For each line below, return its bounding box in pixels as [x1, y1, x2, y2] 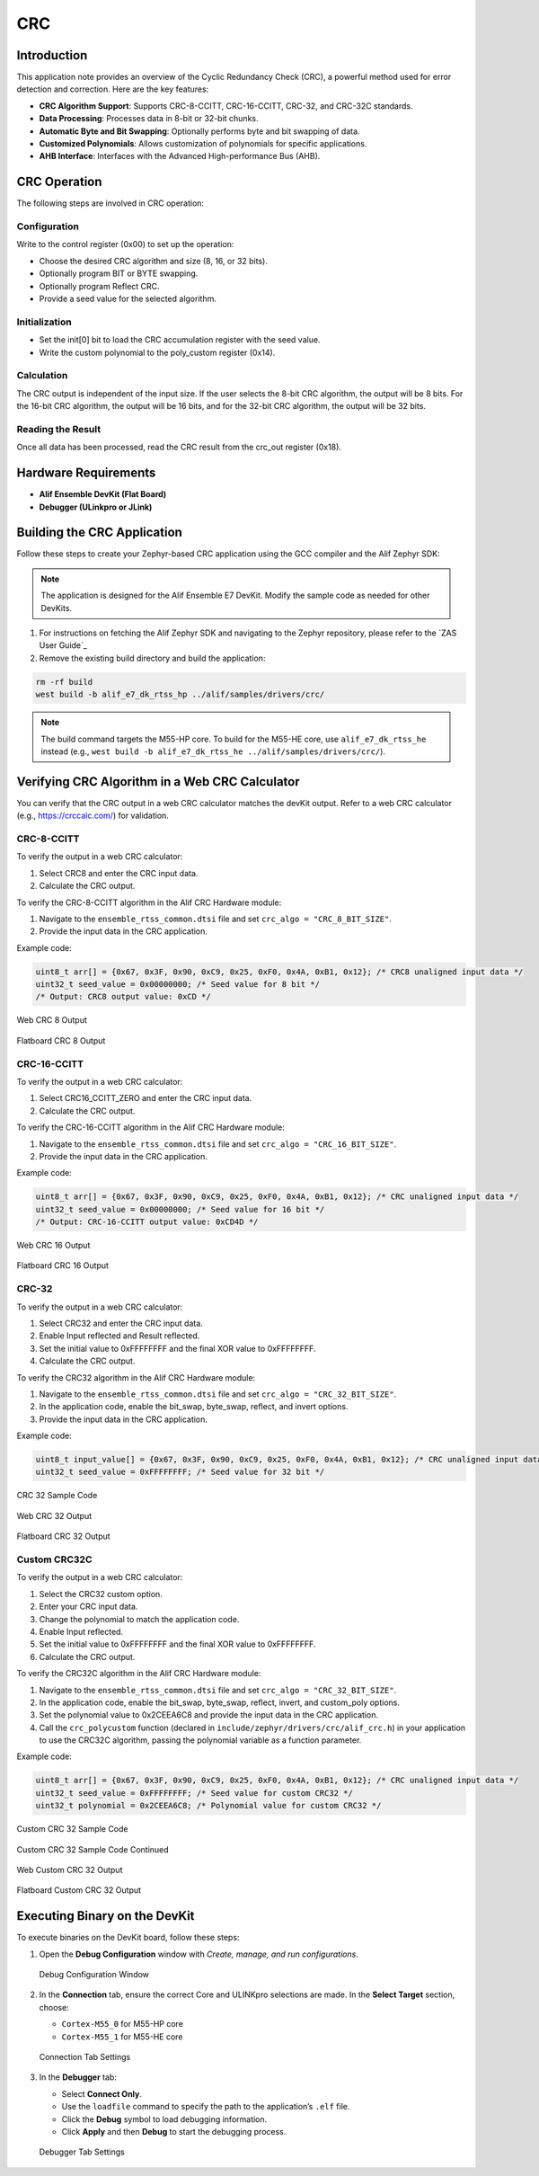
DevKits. [40, 602, 72, 613]
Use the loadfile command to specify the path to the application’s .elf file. [61, 2101, 350, 2112]
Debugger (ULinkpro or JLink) [39, 502, 153, 512]
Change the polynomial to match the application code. [39, 1613, 240, 1624]
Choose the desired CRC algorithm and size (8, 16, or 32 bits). [39, 255, 269, 266]
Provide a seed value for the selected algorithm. [39, 293, 217, 305]
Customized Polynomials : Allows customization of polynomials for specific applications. [39, 138, 367, 149]
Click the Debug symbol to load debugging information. [61, 2113, 268, 2125]
